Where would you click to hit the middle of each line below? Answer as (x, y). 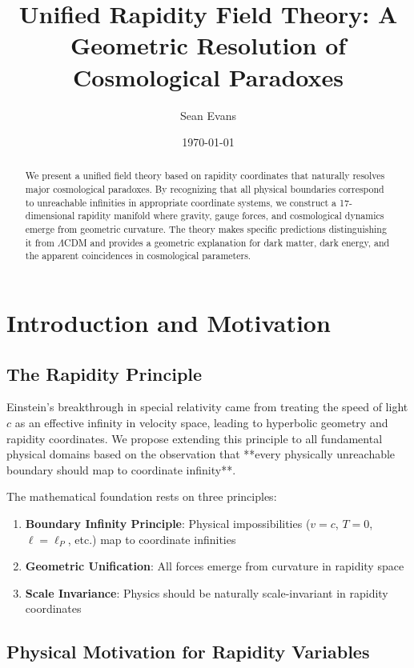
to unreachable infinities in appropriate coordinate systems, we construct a (181, 202)
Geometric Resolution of (208, 45)
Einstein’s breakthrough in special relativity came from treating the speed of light (207, 407)
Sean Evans (208, 115)
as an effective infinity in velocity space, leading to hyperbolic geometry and (201, 423)
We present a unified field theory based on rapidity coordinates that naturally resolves (205, 176)
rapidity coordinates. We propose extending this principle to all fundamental (195, 438)
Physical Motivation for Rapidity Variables (188, 652)
